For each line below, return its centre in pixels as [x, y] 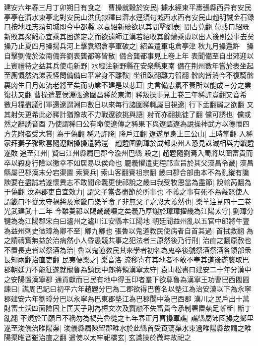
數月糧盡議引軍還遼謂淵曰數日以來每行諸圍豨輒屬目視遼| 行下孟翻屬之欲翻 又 [129, 104]
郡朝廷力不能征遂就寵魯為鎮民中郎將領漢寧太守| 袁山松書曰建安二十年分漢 [124, 269]
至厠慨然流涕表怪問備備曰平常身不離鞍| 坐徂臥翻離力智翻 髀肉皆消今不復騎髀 [129, 75]
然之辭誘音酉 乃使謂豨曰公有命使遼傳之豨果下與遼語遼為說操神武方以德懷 [123, 124]
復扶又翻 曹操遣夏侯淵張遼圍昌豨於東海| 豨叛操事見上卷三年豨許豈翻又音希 [126, 94]
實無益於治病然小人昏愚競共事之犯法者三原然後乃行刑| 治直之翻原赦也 [138, 240]
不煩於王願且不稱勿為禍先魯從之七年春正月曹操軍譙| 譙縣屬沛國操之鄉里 [137, 318]
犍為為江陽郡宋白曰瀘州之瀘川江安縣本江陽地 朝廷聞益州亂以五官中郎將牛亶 [127, 221]
